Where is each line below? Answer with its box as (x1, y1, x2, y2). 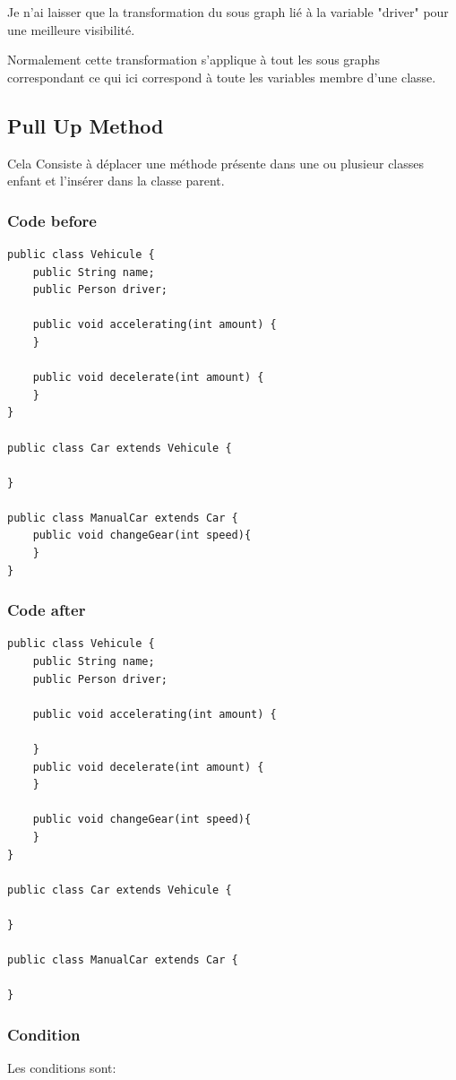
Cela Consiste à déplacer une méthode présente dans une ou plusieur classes (7, 153, 425, 172)
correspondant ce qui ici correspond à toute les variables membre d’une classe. (7, 67, 436, 86)
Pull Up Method (7, 111, 164, 139)
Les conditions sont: (7, 1058, 116, 1077)
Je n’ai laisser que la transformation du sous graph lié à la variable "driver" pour (7, 3, 449, 21)
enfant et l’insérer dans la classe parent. (7, 171, 225, 190)
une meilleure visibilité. (7, 20, 135, 39)
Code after (7, 599, 86, 621)
